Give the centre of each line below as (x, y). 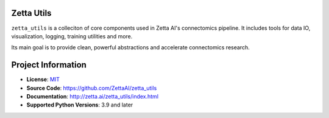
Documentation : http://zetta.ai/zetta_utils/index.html (92, 96)
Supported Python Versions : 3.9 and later (80, 105)
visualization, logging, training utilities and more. (72, 36)
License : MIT (43, 80)
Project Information (49, 65)
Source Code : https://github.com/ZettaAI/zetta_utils (92, 88)
